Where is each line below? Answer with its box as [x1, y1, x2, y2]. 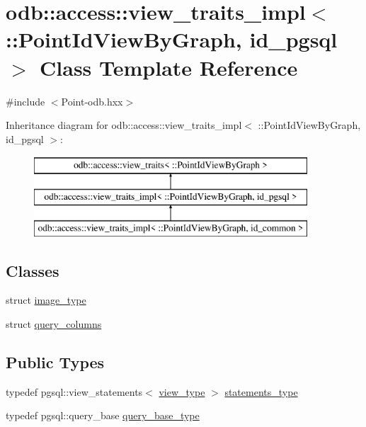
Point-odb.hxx [61, 93, 123, 108]
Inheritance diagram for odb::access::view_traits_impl [6, 118, 242, 132]
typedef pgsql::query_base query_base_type [6, 408, 200, 423]
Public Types [6, 351, 105, 373]
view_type [159, 384, 205, 399]
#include [6, 93, 45, 108]
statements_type [224, 384, 298, 399]
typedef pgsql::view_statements [6, 384, 143, 399]
